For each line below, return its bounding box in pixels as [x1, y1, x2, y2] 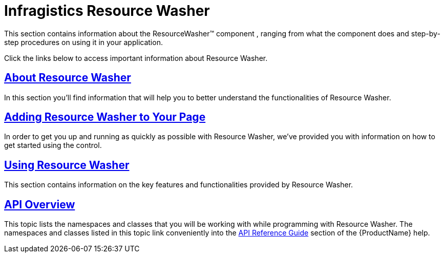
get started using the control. [4, 141, 102, 150]
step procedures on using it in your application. [4, 37, 163, 47]
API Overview [4, 198, 75, 211]
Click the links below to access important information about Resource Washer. [4, 53, 268, 62]
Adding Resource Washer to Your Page [4, 111, 206, 124]
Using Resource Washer [4, 158, 130, 172]
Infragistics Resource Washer [4, 2, 210, 19]
